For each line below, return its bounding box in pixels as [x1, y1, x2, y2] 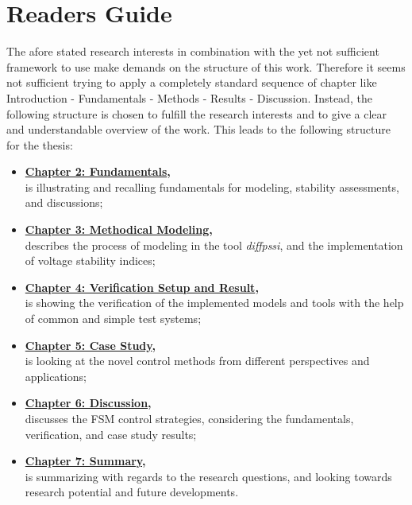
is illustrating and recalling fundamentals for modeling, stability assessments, [25, 178, 399, 195]
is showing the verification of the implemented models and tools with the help [25, 294, 404, 311]
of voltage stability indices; [25, 252, 156, 269]
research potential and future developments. [25, 484, 239, 500]
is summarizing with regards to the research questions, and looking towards [25, 468, 392, 484]
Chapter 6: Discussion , [25, 394, 152, 411]
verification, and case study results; [25, 425, 197, 442]
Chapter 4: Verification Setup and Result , [25, 278, 259, 295]
